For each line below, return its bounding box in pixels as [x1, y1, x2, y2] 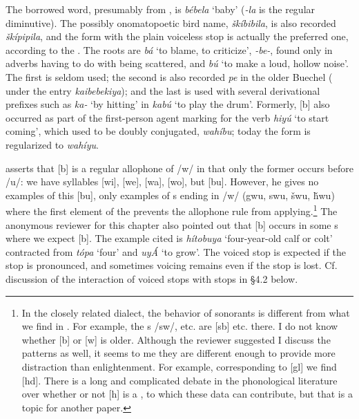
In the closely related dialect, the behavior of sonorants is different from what [21, 305, 350, 319]
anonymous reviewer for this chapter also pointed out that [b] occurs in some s [6, 217, 338, 232]
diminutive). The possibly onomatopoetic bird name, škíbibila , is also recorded [6, 15, 336, 30]
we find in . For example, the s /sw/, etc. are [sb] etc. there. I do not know [21, 319, 338, 333]
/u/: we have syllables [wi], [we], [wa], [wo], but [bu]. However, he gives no [6, 174, 319, 189]
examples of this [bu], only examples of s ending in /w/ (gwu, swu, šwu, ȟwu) [6, 187, 335, 202]
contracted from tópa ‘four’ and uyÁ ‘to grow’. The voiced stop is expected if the [6, 244, 347, 259]
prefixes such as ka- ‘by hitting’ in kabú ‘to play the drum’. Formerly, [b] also [6, 97, 330, 111]
